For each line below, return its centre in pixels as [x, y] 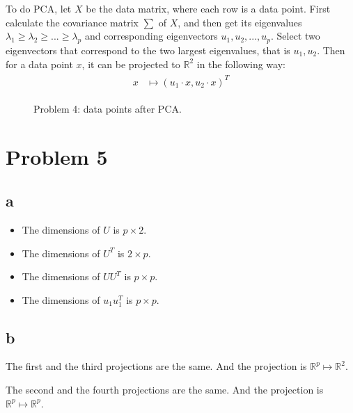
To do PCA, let [39, 8]
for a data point [39, 64]
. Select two [296, 36]
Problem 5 [57, 156]
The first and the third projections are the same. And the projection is [156, 366]
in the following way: [241, 64]
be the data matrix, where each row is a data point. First [208, 8]
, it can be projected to [131, 64]
